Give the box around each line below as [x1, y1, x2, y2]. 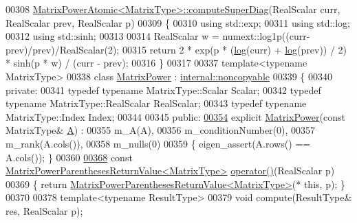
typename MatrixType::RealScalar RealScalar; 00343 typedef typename [6, 96, 307, 110]
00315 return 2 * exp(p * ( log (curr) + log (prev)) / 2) [122, 42, 347, 56]
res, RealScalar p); [6, 203, 83, 218]
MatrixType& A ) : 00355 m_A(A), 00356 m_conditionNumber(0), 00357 [6, 123, 316, 137]
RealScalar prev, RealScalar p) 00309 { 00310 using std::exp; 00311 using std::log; [6, 15, 350, 30]
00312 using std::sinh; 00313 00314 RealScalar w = [6, 29, 219, 43]
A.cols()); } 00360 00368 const [6, 150, 133, 164]
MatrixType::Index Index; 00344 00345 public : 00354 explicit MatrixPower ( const [6, 109, 345, 124]
